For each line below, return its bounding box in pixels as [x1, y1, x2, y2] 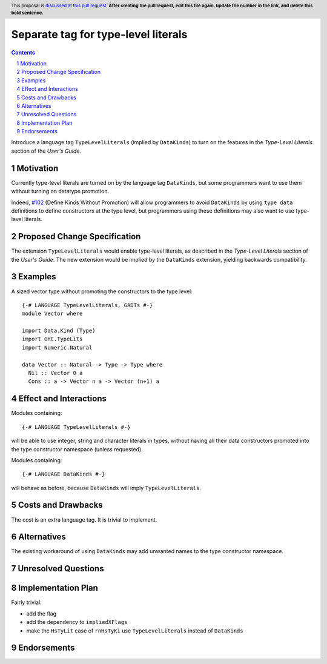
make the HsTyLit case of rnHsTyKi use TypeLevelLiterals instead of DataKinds [26, 627, 243, 634]
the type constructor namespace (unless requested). [11, 445, 144, 453]
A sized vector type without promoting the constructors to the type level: [11, 288, 193, 295]
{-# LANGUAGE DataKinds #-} [22, 471, 105, 478]
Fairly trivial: [11, 599, 42, 606]
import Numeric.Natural [22, 344, 93, 351]
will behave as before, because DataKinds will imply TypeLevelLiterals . [11, 484, 201, 491]
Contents [11, 48, 36, 56]
